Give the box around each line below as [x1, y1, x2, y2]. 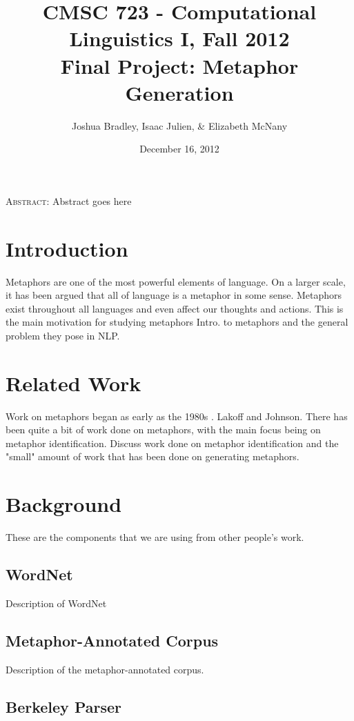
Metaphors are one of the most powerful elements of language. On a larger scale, [6, 274, 346, 288]
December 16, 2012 [139, 141, 219, 156]
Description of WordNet [6, 595, 107, 610]
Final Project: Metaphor [60, 51, 299, 79]
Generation [125, 78, 234, 106]
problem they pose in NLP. [6, 328, 120, 342]
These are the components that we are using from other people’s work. [6, 530, 304, 544]
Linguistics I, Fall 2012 [69, 24, 290, 52]
